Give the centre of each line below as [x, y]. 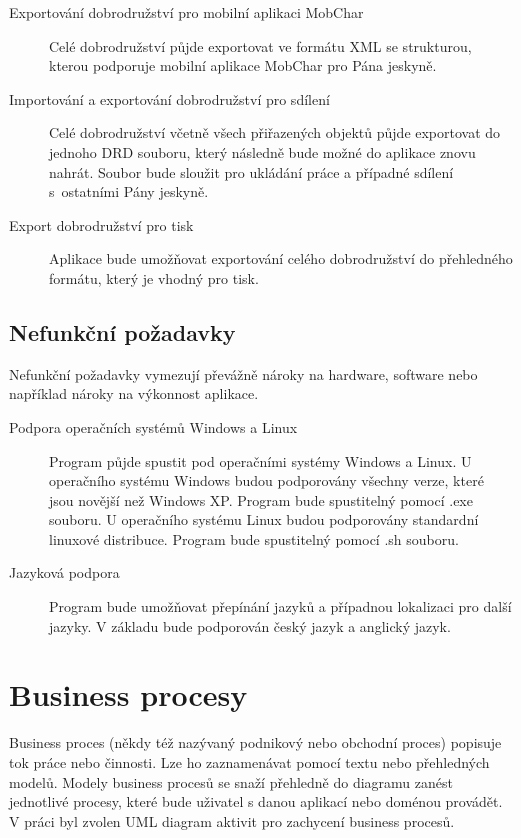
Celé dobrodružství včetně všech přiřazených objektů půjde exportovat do [275, 132]
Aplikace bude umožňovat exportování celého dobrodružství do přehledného [281, 258]
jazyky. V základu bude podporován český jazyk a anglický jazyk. [250, 625]
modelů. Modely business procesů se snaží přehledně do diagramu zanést [231, 781]
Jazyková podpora [64, 572]
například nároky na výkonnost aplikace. [134, 393]
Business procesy [128, 694]
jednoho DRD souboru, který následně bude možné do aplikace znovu [262, 151]
